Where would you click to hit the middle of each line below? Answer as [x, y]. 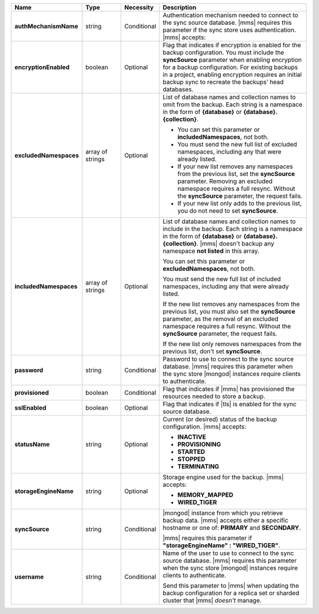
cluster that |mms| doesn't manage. [212, 600]
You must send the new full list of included [222, 279]
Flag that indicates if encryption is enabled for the [232, 45]
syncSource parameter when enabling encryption [232, 60]
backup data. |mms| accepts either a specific [226, 520]
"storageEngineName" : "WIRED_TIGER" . [222, 545]
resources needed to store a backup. [214, 396]
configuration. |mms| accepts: [204, 427]
